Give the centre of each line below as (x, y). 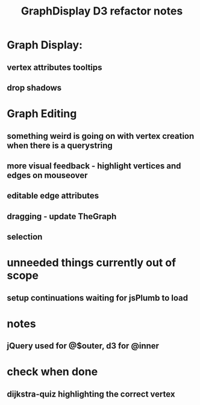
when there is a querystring (60, 145)
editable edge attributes (53, 196)
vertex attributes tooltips (55, 67)
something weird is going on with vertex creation (101, 136)
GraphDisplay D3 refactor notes (102, 11)
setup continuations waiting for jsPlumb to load (98, 298)
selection (25, 237)
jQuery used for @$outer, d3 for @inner (83, 346)
